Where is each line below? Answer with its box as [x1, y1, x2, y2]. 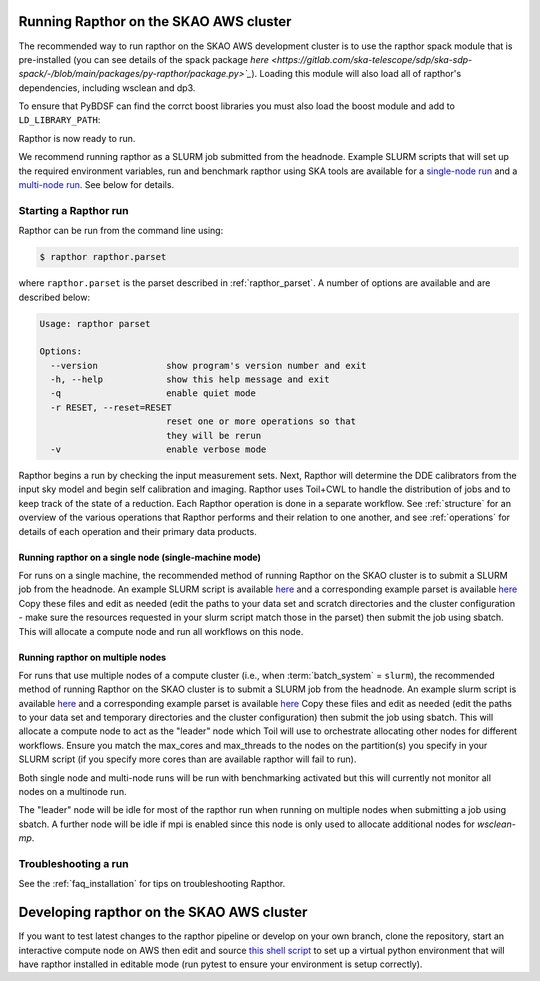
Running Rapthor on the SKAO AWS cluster [18, 13, 292, 30]
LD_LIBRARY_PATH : [18, 114, 101, 126]
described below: [18, 291, 90, 303]
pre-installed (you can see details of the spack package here [18, 53, 270, 65]
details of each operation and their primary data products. [18, 525, 257, 537]
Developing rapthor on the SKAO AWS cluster [18, 904, 308, 921]
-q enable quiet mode [50, 388, 257, 399]
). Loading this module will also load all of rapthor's [251, 68, 462, 80]
